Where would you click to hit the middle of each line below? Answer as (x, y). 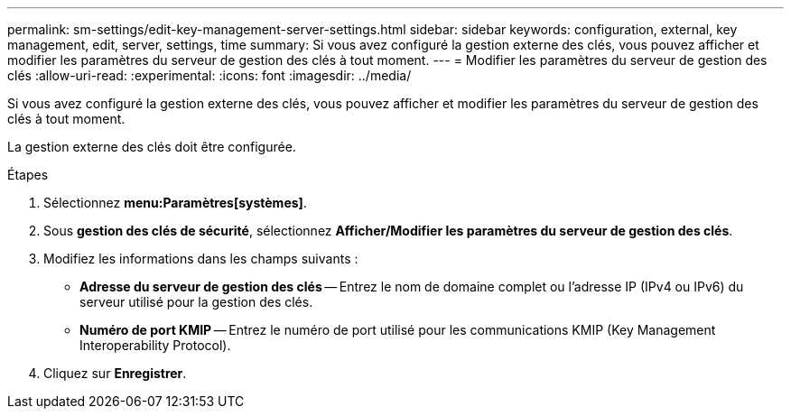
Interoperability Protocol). (155, 345)
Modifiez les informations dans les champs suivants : (201, 259)
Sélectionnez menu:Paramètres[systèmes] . (175, 203)
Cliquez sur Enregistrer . (115, 373)
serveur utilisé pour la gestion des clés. (196, 302)
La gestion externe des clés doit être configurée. (152, 147)
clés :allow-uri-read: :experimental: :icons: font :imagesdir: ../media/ (209, 75)
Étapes (28, 175)
